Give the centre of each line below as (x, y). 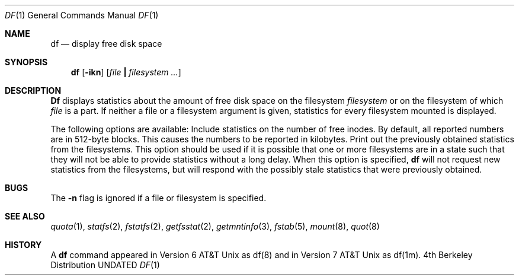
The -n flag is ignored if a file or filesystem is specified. (158, 198)
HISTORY (23, 245)
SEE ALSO (25, 216)
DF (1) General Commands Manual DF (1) (82, 15)
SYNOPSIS (26, 62)
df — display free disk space (106, 44)
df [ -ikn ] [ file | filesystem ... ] (126, 72)
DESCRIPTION (33, 90)
